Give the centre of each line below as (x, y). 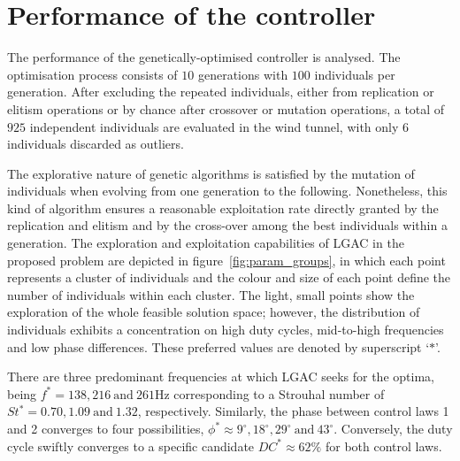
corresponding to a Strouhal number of (279, 393)
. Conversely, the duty (393, 428)
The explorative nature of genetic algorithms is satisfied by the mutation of (211, 173)
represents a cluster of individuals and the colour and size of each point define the (229, 277)
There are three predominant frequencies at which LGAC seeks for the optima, (221, 376)
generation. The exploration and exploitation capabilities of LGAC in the (206, 243)
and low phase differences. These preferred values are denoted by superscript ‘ (218, 346)
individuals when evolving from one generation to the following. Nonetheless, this (227, 191)
